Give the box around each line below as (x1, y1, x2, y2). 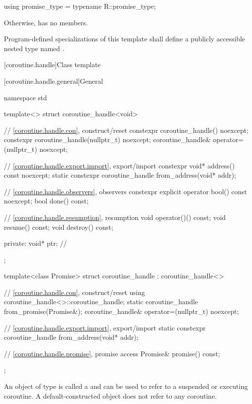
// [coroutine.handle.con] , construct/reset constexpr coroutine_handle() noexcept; (4, 125, 249, 135)
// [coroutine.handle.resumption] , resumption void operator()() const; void (4, 212, 226, 222)
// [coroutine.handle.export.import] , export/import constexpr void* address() (4, 160, 235, 170)
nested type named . (4, 43, 65, 53)
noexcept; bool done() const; (4, 196, 89, 206)
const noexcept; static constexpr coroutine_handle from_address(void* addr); (4, 170, 236, 180)
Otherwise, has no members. (4, 17, 88, 27)
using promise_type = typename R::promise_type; (4, 1, 156, 11)
